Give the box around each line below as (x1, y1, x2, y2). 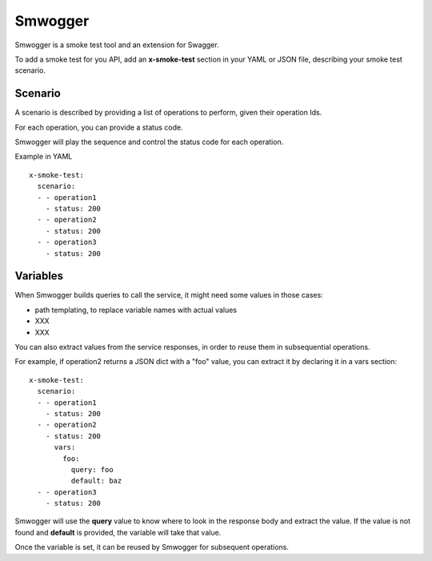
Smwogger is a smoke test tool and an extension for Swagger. (14, 40, 219, 50)
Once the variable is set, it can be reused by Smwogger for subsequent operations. (14, 543, 290, 552)
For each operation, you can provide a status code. (14, 122, 183, 132)
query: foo (70, 465, 114, 474)
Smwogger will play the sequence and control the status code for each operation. (14, 137, 284, 147)
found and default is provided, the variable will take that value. (14, 527, 222, 537)
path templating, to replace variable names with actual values (34, 305, 238, 315)
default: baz (70, 476, 122, 486)
